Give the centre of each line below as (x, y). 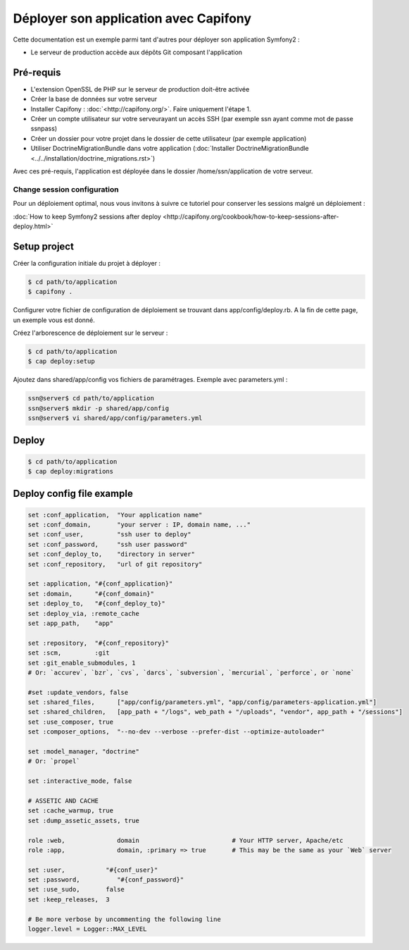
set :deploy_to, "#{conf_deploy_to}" (96, 604)
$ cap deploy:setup (61, 362)
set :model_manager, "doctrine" (84, 752)
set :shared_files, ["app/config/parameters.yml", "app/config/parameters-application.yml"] (202, 702)
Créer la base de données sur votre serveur (94, 99)
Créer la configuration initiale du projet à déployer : (87, 263)
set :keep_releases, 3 (69, 899)
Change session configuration (66, 189)
